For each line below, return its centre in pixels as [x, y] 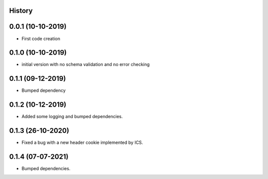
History [21, 11]
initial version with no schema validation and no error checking [86, 64]
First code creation [41, 38]
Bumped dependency [44, 90]
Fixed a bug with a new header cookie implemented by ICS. [82, 143]
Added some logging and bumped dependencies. [72, 117]
